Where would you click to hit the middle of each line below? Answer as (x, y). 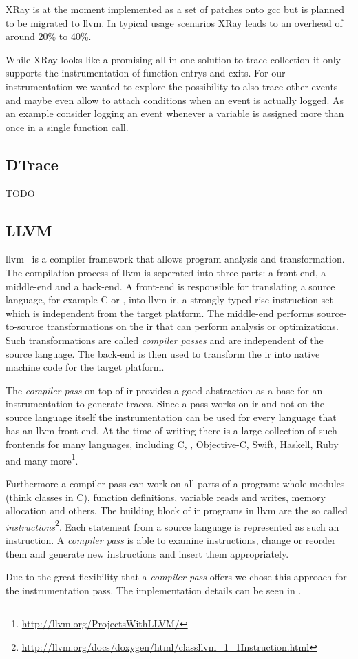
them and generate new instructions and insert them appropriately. (147, 553)
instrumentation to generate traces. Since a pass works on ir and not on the (165, 404)
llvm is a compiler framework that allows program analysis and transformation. (175, 259)
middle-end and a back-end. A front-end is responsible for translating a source (170, 286)
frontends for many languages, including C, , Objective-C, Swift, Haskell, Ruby (172, 444)
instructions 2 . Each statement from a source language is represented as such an (172, 525)
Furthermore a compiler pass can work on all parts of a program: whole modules (175, 483)
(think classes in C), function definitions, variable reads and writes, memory (166, 497)
